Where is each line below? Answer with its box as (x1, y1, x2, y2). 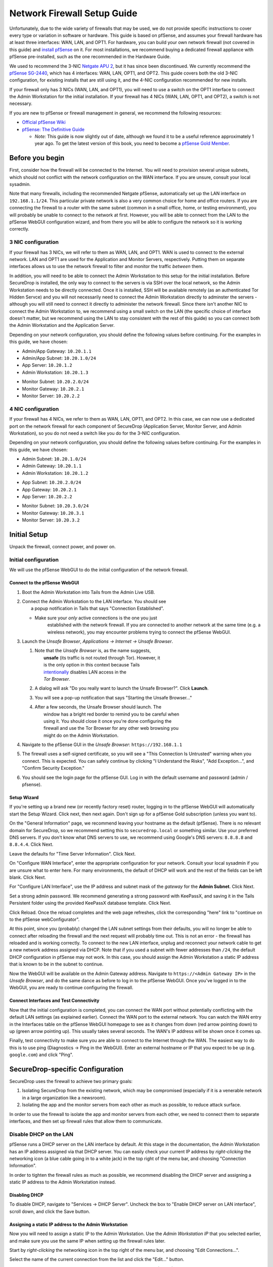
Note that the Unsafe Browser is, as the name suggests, (34, 648, 151, 654)
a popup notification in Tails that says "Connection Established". (31, 606, 164, 612)
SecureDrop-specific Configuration (9, 1065, 124, 1073)
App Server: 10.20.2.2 (22, 494, 73, 500)
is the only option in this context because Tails (43, 662, 140, 668)
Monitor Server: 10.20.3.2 (22, 517, 80, 523)
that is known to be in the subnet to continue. (9, 961, 104, 967)
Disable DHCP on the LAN (9, 1131, 73, 1138)
